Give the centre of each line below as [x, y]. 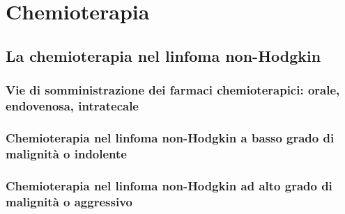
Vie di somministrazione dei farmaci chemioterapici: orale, [173, 90]
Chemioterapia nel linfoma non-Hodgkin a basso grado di [170, 137]
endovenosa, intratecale [72, 106]
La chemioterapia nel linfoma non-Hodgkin [163, 55]
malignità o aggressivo [69, 201]
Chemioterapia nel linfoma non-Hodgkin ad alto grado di [169, 185]
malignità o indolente [66, 153]
